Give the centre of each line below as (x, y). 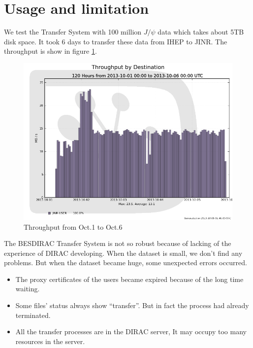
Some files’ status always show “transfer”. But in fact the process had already (132, 305)
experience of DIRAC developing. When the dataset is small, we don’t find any (123, 253)
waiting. (28, 289)
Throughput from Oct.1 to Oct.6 (73, 226)
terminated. (33, 315)
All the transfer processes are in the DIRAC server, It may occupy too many (131, 331)
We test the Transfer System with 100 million (73, 32)
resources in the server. (50, 341)
